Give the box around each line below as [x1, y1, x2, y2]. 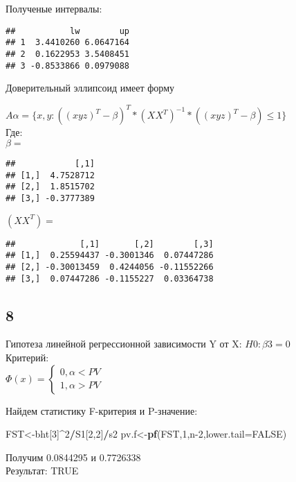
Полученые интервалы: [6, 1, 102, 15]
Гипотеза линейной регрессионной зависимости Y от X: [6, 336, 242, 351]
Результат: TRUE [6, 463, 79, 478]
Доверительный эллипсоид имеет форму [6, 80, 175, 95]
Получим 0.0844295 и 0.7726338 [6, 449, 141, 464]
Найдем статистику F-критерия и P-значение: [6, 403, 198, 418]
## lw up [6, 26, 129, 36]
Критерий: [6, 350, 49, 364]
